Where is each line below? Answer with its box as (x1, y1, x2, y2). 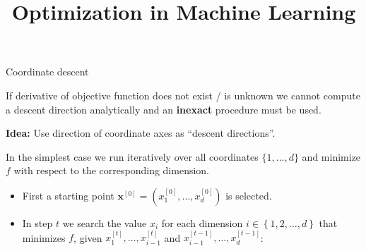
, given (73, 230, 102, 245)
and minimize (302, 149, 361, 164)
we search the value (62, 215, 147, 230)
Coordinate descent (6, 64, 89, 79)
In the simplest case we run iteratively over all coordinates (6, 149, 259, 164)
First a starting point (22, 188, 114, 202)
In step (22, 215, 53, 230)
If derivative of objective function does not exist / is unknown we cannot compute (6, 87, 360, 102)
